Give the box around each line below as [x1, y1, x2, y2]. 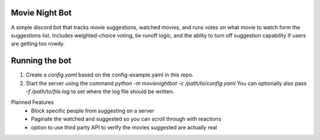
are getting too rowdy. [11, 40, 65, 47]
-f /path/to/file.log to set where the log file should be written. [25, 88, 174, 95]
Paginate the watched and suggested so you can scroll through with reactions [31, 116, 222, 123]
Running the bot [11, 56, 72, 66]
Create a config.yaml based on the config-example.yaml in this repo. [25, 71, 194, 78]
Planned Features [11, 98, 54, 106]
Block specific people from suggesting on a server [31, 107, 155, 114]
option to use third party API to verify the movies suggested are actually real [31, 123, 217, 131]
